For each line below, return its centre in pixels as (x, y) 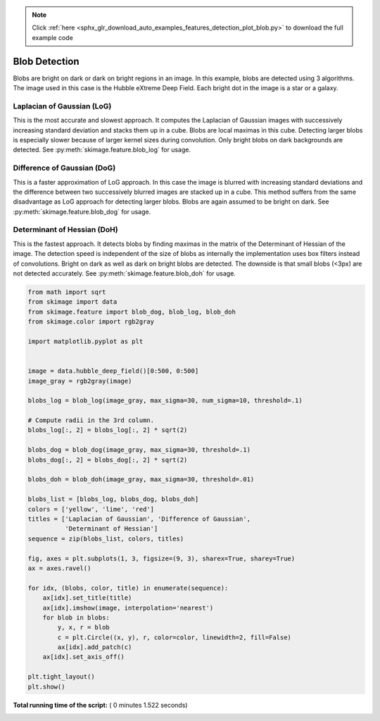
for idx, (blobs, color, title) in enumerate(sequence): (128, 588)
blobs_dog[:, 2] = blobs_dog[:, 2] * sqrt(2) (108, 460)
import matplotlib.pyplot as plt (85, 341)
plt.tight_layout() (61, 677)
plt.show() (46, 686)
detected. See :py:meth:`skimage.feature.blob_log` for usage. (102, 150)
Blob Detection (46, 61)
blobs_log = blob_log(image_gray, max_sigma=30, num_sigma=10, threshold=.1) (165, 401)
